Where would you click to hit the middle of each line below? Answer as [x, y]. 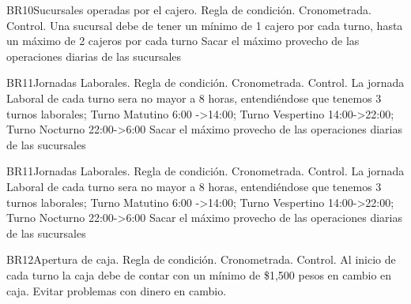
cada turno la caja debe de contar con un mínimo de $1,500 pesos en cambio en [199, 274]
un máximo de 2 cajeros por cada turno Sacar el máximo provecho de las [183, 41]
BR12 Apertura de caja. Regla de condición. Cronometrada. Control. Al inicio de [201, 259]
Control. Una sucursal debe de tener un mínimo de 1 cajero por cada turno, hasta [205, 25]
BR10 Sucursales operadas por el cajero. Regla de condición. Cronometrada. [189, 9]
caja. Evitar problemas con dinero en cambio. [117, 290]
